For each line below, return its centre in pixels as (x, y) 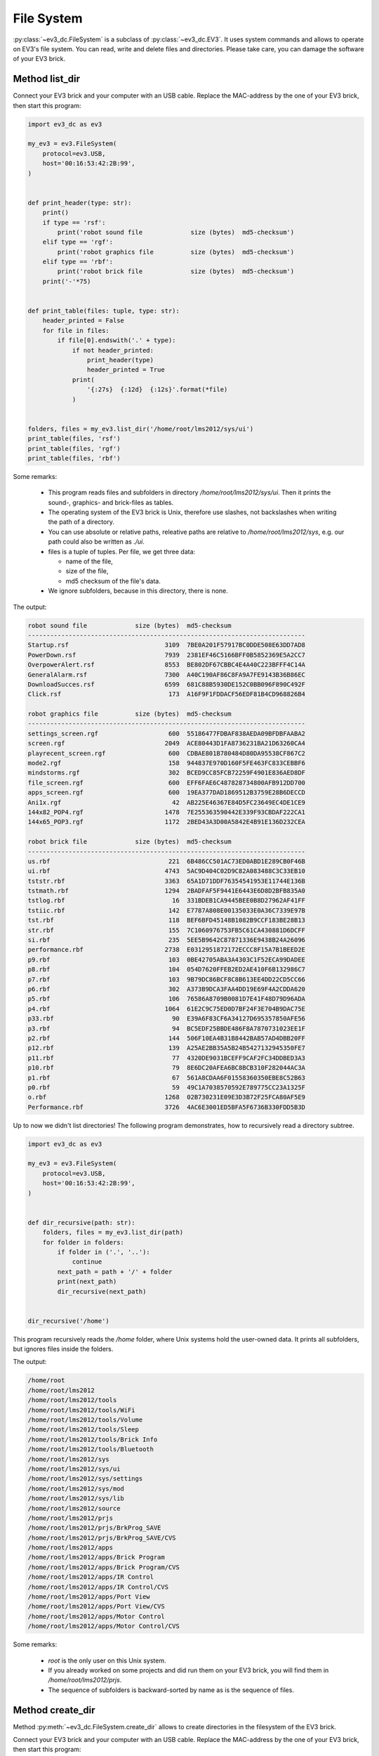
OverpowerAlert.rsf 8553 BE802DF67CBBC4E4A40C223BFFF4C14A (166, 665)
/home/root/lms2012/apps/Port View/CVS (96, 1606)
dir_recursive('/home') (69, 1321)
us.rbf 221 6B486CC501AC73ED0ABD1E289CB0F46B (166, 861)
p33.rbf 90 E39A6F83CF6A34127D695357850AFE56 (166, 1019)
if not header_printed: (113, 350)
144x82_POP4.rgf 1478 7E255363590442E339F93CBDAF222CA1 (166, 812)
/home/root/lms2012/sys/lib (76, 1499)
